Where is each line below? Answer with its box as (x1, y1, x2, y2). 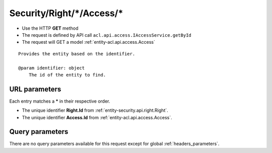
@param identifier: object (18, 65, 85, 70)
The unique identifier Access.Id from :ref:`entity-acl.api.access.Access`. (22, 114, 172, 120)
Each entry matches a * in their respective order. (9, 98, 110, 104)
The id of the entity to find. (28, 72, 106, 78)
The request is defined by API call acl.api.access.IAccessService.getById (22, 32, 191, 38)
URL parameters (9, 85, 61, 93)
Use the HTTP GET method (22, 25, 79, 31)
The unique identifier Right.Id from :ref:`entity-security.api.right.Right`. (22, 107, 168, 113)
